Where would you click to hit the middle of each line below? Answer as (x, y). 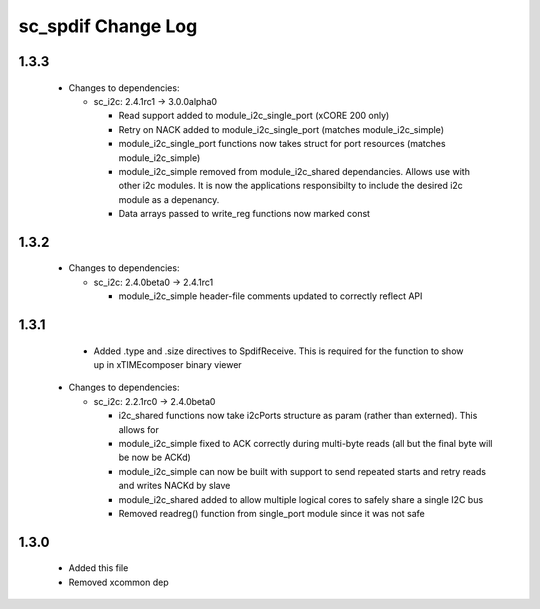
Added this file (98, 568)
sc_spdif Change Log (108, 26)
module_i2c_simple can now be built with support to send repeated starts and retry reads (302, 471)
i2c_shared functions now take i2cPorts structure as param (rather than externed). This (298, 416)
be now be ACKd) (155, 457)
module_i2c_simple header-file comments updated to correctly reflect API (270, 296)
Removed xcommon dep (118, 582)
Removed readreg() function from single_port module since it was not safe (271, 513)
